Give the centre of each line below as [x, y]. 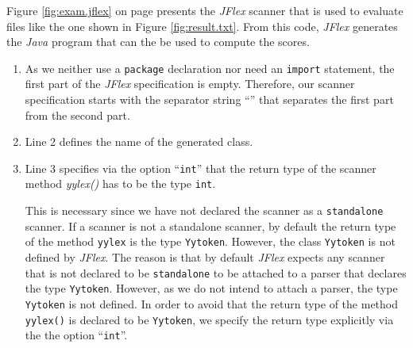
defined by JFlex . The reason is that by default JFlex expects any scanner [205, 257]
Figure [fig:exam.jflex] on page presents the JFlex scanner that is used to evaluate [205, 10]
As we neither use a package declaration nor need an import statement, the [210, 68]
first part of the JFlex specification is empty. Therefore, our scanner [190, 84]
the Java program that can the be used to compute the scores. [158, 42]
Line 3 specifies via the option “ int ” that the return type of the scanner [201, 168]
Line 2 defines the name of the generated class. [139, 141]
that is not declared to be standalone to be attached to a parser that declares [216, 272]
